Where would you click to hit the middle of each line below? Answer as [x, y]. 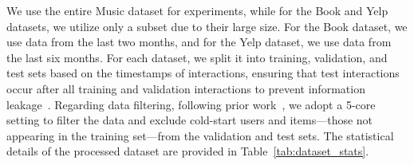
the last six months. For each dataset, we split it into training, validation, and [197, 57]
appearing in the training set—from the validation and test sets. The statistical [200, 135]
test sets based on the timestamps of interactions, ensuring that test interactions [203, 73]
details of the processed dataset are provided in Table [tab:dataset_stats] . [188, 151]
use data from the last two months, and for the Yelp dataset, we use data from [199, 42]
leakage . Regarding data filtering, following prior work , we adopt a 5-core [191, 104]
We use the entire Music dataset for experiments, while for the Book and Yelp [197, 10]
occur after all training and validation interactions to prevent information [186, 88]
